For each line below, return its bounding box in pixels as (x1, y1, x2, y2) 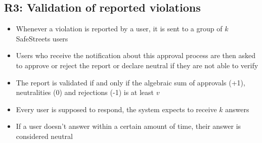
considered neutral (16, 130, 73, 141)
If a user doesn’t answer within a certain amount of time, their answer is (16, 121, 241, 131)
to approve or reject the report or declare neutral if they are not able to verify (16, 60, 258, 70)
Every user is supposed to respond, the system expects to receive (16, 104, 217, 114)
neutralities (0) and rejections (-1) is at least (16, 87, 154, 98)
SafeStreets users (16, 33, 68, 43)
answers (225, 104, 249, 114)
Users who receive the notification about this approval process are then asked (16, 50, 255, 61)
